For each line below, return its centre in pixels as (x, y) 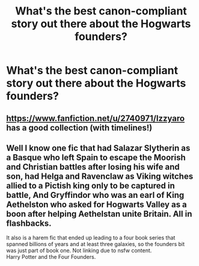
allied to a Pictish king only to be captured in (91, 186)
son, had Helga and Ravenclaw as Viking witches (100, 176)
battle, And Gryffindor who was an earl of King (95, 195)
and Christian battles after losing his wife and (93, 167)
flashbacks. (29, 223)
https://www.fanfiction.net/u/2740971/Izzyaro (96, 118)
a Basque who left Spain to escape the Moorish (96, 157)
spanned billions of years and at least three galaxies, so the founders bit (96, 244)
